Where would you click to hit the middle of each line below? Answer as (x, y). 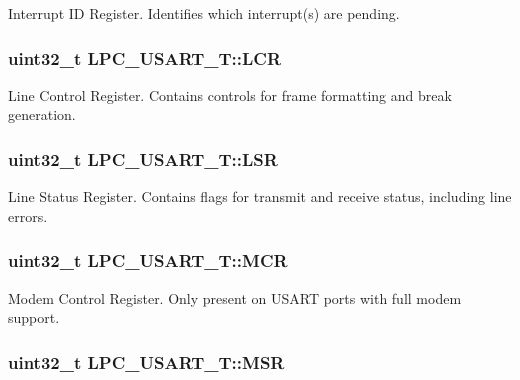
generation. (42, 114)
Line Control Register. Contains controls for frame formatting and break (230, 94)
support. (34, 317)
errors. (28, 215)
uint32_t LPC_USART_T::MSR (146, 361)
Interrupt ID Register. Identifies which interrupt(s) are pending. (204, 13)
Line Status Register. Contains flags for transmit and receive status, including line (260, 196)
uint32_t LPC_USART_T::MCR (148, 260)
